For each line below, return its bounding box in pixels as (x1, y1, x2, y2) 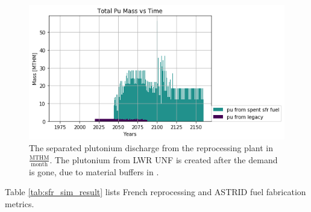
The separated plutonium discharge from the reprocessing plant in (29, 142, 273, 154)
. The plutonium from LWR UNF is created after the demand (49, 153, 278, 166)
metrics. (5, 197, 34, 210)
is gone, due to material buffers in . (29, 165, 159, 178)
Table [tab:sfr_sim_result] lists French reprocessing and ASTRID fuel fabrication (5, 185, 306, 198)
